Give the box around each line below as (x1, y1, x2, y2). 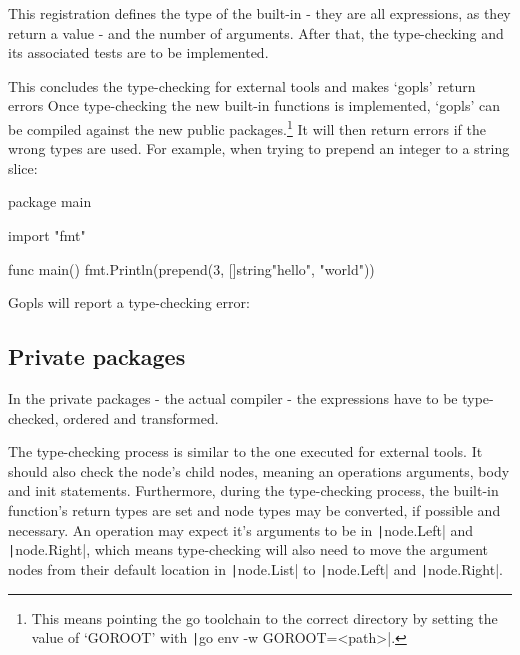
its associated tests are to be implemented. (8, 42, 269, 63)
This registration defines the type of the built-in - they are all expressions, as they (8, 3, 511, 23)
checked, (8, 407, 59, 428)
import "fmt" (8, 225, 86, 245)
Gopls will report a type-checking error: (8, 292, 250, 313)
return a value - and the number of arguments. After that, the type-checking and (8, 22, 504, 43)
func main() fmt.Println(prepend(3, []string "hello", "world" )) (8, 258, 375, 279)
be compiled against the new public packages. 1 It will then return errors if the (8, 115, 486, 139)
